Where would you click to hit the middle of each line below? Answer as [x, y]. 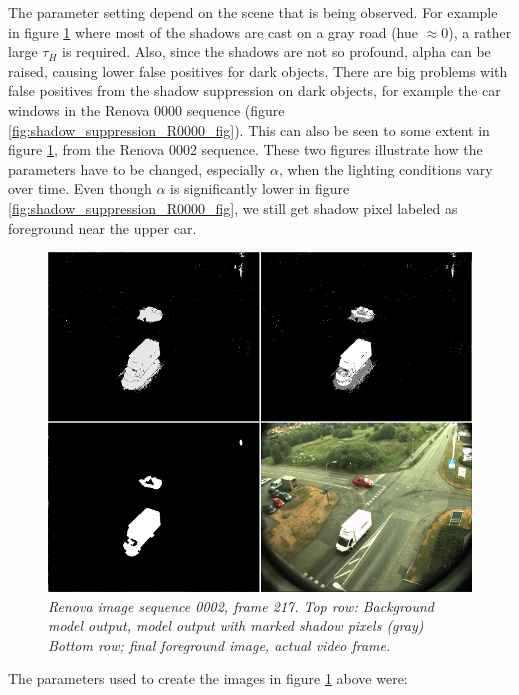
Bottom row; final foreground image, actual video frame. [219, 644]
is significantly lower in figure [260, 188]
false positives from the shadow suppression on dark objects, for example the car [254, 90]
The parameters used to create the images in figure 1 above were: [208, 678]
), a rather [480, 31]
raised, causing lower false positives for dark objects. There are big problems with [258, 70]
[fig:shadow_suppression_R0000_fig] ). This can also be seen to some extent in [249, 129]
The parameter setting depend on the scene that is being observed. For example [253, 12]
